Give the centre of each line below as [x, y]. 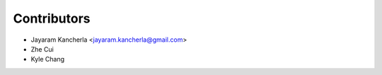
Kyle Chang [48, 59]
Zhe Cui [42, 49]
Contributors [52, 18]
